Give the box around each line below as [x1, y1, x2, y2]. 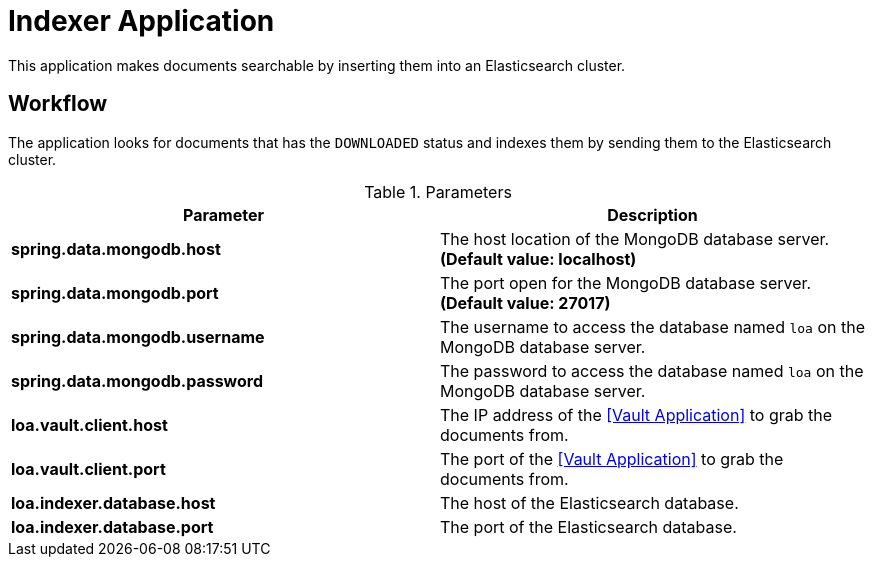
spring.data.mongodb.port [11, 282, 219, 303]
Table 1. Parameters [364, 181, 512, 202]
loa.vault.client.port [11, 458, 166, 479]
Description [607, 204, 698, 225]
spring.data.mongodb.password [11, 370, 263, 391]
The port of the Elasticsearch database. [440, 516, 737, 537]
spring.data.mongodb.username [11, 326, 265, 347]
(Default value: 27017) [440, 292, 611, 313]
